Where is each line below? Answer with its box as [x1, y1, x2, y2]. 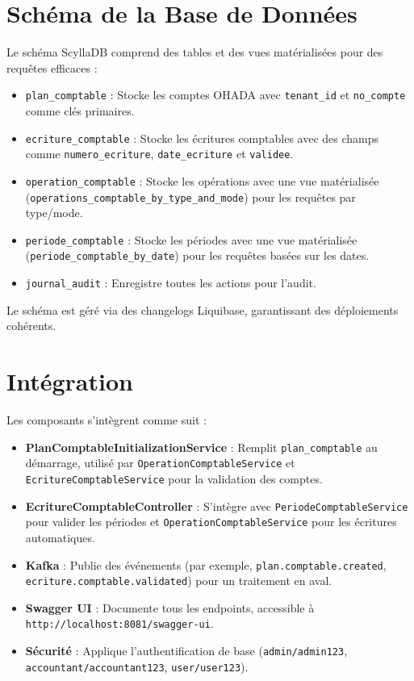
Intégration [6, 365, 133, 398]
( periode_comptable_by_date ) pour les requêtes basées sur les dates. [25, 247, 370, 264]
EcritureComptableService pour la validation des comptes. [25, 470, 323, 487]
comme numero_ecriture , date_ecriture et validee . [25, 145, 294, 162]
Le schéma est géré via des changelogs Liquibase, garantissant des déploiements [6, 301, 399, 318]
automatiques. [25, 529, 95, 545]
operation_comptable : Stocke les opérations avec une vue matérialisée [25, 172, 379, 189]
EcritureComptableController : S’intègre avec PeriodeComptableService [25, 497, 408, 514]
